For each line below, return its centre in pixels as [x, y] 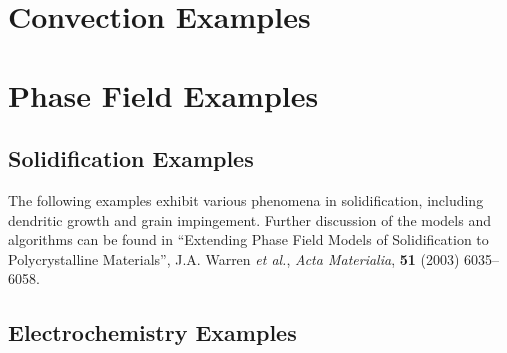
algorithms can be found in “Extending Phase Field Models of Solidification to [248, 239]
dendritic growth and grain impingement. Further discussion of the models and [249, 219]
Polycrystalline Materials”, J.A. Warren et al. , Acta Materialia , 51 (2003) [234, 258]
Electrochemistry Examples [152, 332]
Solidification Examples [131, 158]
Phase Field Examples [163, 94]
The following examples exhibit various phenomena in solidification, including [246, 199]
